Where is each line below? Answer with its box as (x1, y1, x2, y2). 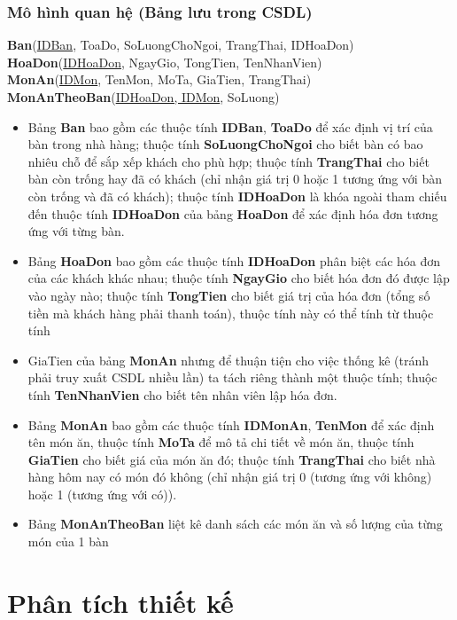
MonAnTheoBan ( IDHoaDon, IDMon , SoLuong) (7, 88, 280, 106)
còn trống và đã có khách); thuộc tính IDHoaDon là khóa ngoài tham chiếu (27, 186, 447, 205)
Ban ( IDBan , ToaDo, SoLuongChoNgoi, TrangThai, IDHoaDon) (7, 35, 354, 54)
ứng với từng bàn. (27, 222, 125, 240)
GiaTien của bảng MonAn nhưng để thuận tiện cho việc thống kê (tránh (27, 350, 429, 369)
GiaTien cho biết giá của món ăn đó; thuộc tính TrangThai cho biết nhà (27, 450, 436, 468)
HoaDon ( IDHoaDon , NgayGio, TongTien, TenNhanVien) (7, 52, 322, 71)
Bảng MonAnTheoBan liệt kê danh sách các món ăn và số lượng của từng (27, 514, 443, 533)
